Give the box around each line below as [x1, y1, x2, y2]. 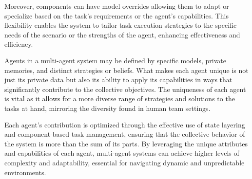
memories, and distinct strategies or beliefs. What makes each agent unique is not [4, 65, 249, 75]
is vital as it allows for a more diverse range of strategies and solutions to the [4, 93, 235, 104]
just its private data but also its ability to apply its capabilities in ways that [4, 74, 233, 85]
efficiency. [4, 39, 33, 49]
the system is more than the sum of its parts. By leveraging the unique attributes [4, 138, 248, 148]
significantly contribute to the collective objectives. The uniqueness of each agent [4, 84, 246, 94]
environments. [4, 167, 46, 177]
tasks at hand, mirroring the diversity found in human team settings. [4, 103, 211, 113]
